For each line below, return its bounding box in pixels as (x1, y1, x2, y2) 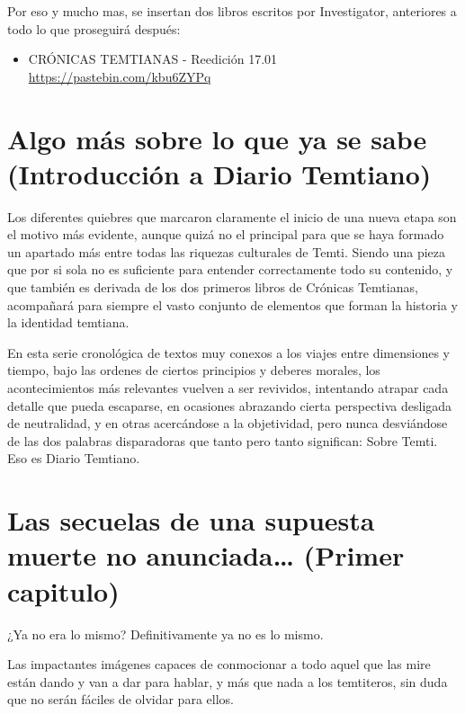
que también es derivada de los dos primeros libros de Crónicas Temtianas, (7, 278, 418, 297)
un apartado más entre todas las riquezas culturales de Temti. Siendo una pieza (7, 242, 446, 261)
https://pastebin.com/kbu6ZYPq (28, 67, 211, 85)
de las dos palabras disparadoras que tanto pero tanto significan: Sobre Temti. (7, 431, 438, 450)
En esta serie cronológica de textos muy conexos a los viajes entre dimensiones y (7, 343, 451, 361)
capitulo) (7, 572, 120, 609)
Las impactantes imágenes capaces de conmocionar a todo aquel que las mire (7, 655, 431, 674)
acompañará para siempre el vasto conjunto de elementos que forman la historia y (7, 295, 458, 314)
